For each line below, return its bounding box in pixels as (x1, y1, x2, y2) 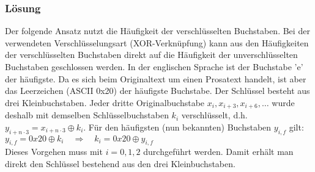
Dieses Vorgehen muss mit (5, 145, 103, 158)
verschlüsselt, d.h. (181, 109, 248, 121)
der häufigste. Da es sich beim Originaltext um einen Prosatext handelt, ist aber (5, 72, 306, 85)
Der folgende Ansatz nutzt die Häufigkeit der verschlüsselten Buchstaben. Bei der (5, 24, 310, 37)
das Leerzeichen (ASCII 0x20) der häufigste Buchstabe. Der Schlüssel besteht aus (5, 84, 310, 97)
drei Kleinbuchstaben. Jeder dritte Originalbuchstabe (5, 96, 205, 109)
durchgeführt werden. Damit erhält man (143, 145, 294, 158)
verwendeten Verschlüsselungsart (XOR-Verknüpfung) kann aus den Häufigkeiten (5, 36, 309, 49)
